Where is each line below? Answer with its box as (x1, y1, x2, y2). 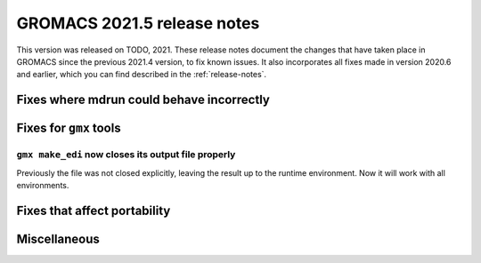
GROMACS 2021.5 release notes (16, 13, 260, 33)
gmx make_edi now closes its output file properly (16, 148, 236, 161)
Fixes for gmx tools (16, 121, 121, 136)
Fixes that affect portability (16, 203, 171, 218)
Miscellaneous (16, 231, 100, 246)
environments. (16, 179, 69, 190)
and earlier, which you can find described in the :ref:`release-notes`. (16, 69, 267, 80)
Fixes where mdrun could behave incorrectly (16, 92, 271, 108)
